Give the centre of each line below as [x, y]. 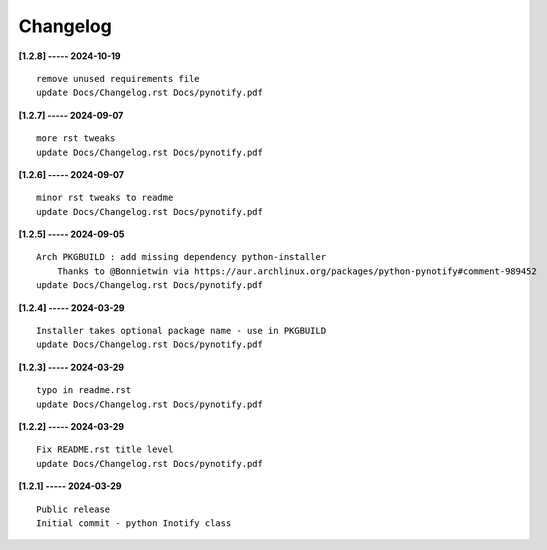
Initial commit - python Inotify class [134, 523]
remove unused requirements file [118, 78]
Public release [73, 509]
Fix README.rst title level [105, 449]
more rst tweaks [76, 138]
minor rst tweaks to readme [105, 198]
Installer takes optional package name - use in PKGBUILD [181, 331]
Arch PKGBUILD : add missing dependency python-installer [181, 257]
